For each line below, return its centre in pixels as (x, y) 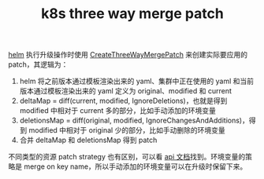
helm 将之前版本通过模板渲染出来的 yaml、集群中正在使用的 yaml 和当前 (137, 81)
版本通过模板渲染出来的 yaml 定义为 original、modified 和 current (126, 91)
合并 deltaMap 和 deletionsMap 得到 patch (88, 140)
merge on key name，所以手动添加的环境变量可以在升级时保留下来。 (135, 166)
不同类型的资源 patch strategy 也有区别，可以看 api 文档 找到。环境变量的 (127, 157)
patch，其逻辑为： (38, 64)
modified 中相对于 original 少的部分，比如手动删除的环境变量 (127, 130)
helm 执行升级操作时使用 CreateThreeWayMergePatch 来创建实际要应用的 (128, 55)
